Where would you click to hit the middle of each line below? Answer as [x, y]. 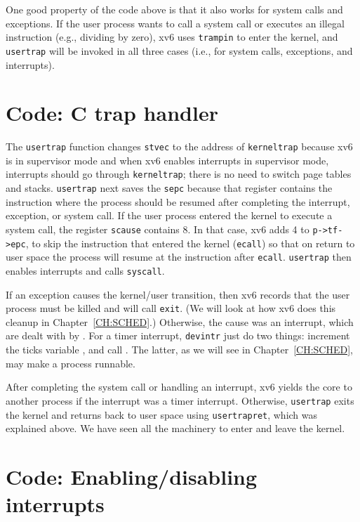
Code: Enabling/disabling [132, 476]
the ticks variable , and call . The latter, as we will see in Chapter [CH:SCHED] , [179, 350]
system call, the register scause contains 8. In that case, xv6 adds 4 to [158, 229]
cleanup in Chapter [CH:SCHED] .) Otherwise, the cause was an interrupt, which [180, 321]
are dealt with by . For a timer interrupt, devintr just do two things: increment [178, 335]
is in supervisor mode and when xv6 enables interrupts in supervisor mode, [167, 160]
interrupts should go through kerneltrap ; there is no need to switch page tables [179, 174]
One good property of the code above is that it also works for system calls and [174, 9]
